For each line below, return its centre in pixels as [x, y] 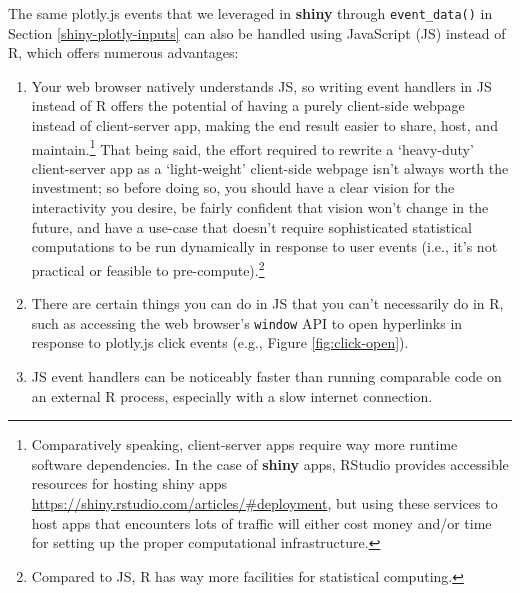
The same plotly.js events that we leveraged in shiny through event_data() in [250, 13]
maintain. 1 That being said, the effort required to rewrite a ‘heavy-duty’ [252, 147]
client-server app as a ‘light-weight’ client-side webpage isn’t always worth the [270, 167]
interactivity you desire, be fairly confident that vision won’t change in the [260, 207]
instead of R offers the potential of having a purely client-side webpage [248, 105]
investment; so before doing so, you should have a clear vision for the [243, 187]
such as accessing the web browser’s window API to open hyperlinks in [247, 322]
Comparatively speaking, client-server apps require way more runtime [244, 444]
